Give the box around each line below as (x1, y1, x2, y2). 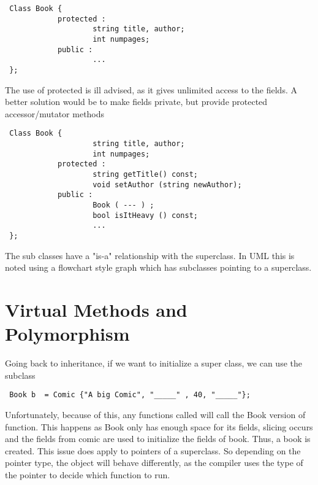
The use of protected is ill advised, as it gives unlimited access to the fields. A (5, 83, 297, 96)
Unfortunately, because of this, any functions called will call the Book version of (5, 408, 306, 421)
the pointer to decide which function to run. (5, 468, 170, 481)
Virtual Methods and (5, 297, 187, 322)
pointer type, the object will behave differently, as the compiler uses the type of (5, 456, 303, 469)
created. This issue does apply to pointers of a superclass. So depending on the (5, 444, 301, 457)
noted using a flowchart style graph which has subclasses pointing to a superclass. (5, 261, 312, 274)
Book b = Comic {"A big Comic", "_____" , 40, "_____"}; (9, 390, 251, 400)
